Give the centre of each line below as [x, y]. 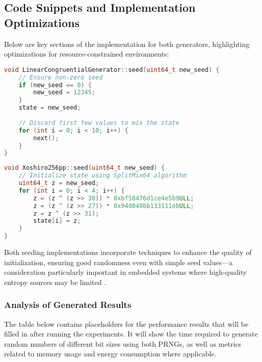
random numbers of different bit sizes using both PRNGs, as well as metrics [123, 343]
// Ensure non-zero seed [61, 77]
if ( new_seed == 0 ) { [55, 85]
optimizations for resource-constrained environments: [87, 54]
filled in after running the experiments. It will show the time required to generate [131, 334]
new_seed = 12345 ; [64, 93]
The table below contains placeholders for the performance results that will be [126, 324]
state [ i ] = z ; [57, 221]
